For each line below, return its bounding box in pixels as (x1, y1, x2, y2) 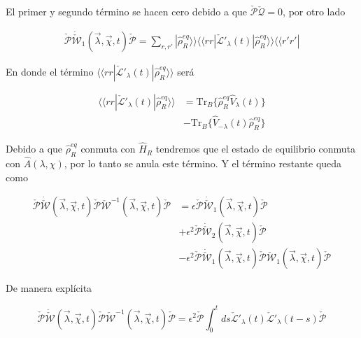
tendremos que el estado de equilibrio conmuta (155, 141, 356, 156)
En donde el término (6, 64, 94, 78)
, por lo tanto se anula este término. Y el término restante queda (64, 156, 342, 171)
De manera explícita (6, 281, 92, 295)
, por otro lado (283, 4, 346, 19)
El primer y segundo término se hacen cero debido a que (6, 4, 248, 19)
